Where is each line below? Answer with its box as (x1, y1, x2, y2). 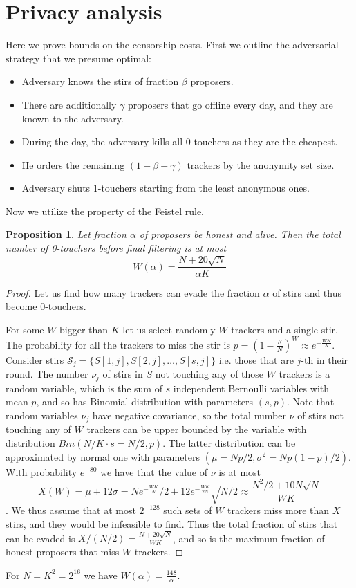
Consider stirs (6, 352, 64, 367)
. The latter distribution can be (162, 435, 296, 450)
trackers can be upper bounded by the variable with (86, 422, 307, 437)
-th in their (301, 352, 348, 367)
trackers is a (279, 367, 330, 381)
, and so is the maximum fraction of (172, 531, 325, 545)
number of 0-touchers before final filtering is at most (6, 241, 227, 255)
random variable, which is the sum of (6, 380, 162, 395)
